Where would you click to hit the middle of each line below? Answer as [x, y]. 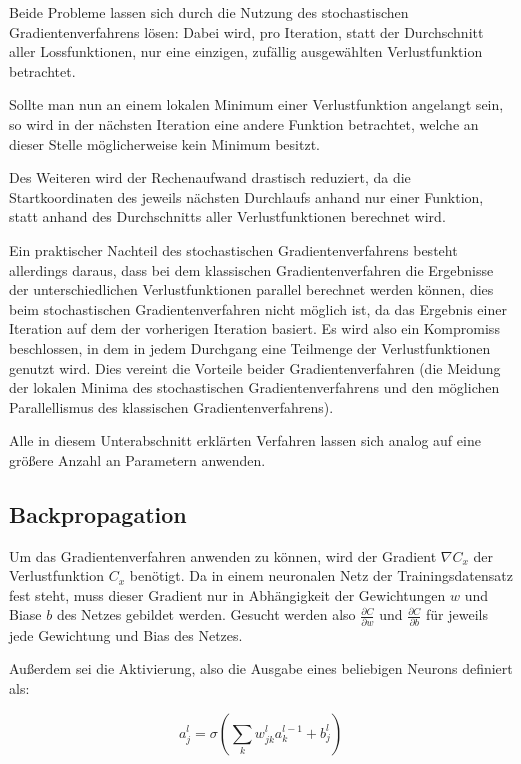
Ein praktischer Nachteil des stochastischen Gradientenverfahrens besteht [233, 249]
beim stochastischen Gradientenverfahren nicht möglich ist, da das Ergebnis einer [258, 308]
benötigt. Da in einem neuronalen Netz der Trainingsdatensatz [321, 575]
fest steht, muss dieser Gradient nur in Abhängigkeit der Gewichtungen [227, 594]
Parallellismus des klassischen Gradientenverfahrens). [171, 406]
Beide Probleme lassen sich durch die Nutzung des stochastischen [209, 12]
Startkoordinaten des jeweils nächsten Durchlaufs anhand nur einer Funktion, [246, 196]
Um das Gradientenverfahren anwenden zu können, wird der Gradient [223, 555]
